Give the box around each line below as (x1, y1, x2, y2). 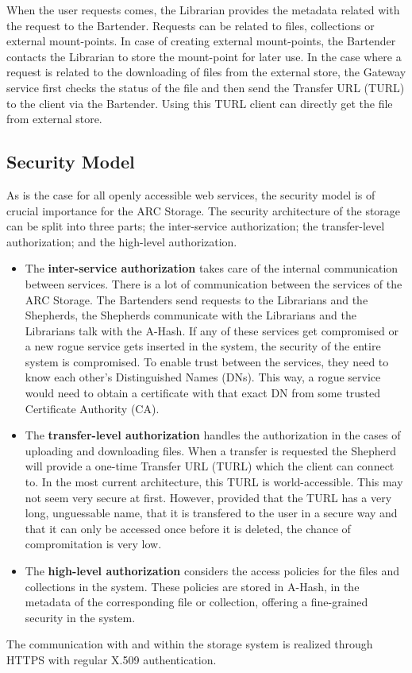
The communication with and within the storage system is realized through (6, 636, 373, 652)
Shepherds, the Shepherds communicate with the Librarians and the (25, 307, 356, 323)
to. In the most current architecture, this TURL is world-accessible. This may (25, 474, 403, 490)
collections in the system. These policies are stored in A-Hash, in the (25, 578, 360, 594)
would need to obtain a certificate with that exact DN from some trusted (25, 385, 381, 401)
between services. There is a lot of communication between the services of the (25, 275, 402, 292)
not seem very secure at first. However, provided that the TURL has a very (25, 489, 392, 505)
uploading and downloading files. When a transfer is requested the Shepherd (25, 442, 396, 458)
